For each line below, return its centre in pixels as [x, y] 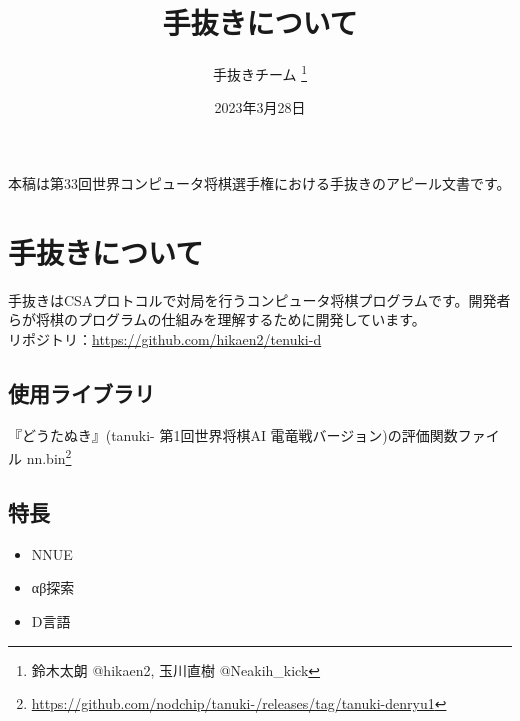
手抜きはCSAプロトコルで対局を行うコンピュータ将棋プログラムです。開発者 [259, 299]
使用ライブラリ [81, 392]
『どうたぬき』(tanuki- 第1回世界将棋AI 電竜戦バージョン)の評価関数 [233, 434]
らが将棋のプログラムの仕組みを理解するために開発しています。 [217, 319]
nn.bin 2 [49, 456]
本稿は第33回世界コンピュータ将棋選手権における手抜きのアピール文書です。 [259, 182]
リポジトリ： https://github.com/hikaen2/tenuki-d [165, 338]
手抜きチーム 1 [260, 72]
